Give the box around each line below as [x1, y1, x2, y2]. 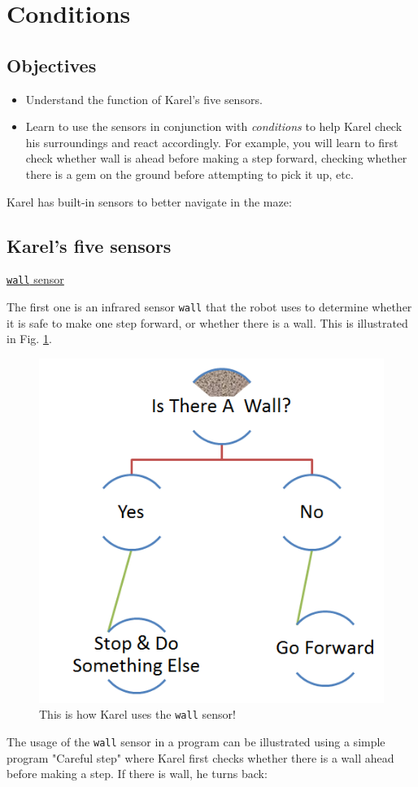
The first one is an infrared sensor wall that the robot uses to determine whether [7, 298, 412, 315]
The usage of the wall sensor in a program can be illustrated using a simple [7, 733, 385, 750]
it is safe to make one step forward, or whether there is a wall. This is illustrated [7, 314, 408, 331]
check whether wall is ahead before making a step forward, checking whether [25, 150, 407, 167]
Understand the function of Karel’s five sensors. [25, 90, 263, 107]
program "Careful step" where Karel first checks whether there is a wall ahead [7, 749, 394, 766]
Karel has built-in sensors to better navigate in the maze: [7, 193, 292, 210]
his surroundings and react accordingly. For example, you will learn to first [25, 133, 398, 150]
